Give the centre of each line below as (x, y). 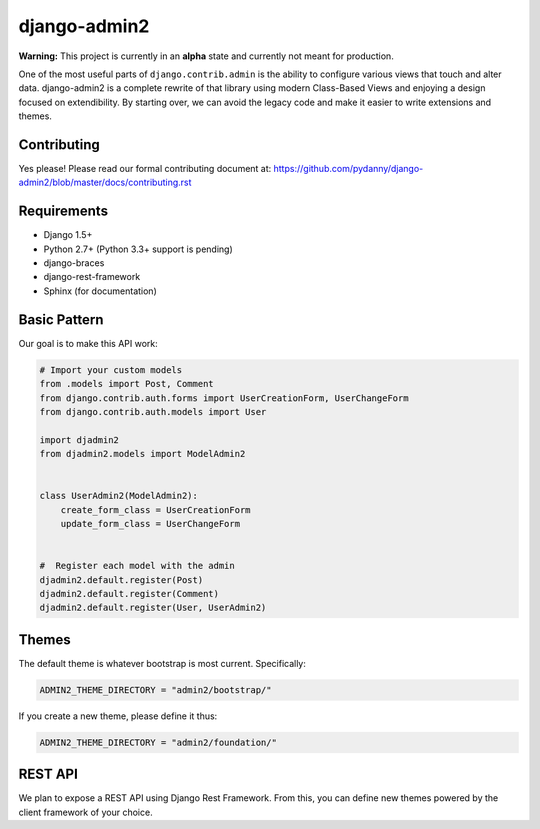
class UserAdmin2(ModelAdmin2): (119, 496)
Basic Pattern (61, 319)
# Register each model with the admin (137, 566)
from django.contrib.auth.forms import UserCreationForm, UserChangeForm (224, 398)
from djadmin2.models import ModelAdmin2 (142, 454)
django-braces (74, 263)
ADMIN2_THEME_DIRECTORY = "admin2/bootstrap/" (155, 689)
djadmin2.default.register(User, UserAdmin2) (153, 608)
